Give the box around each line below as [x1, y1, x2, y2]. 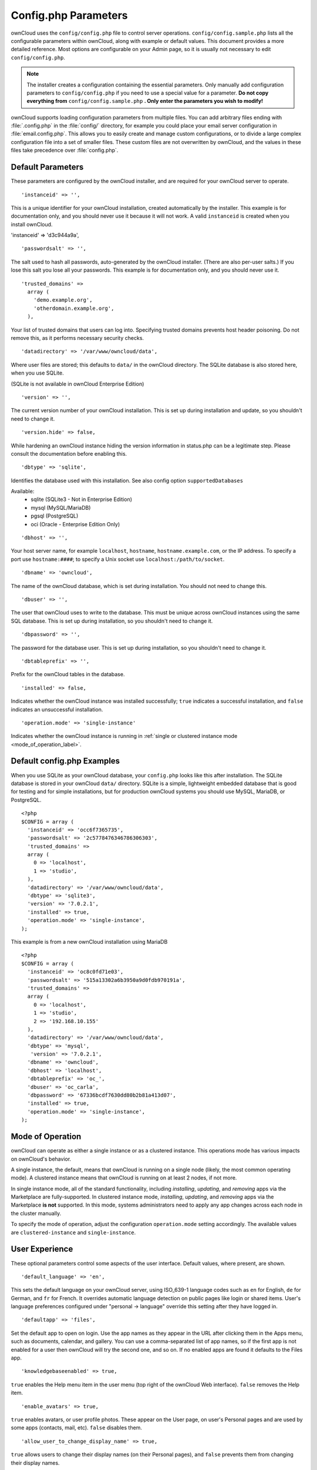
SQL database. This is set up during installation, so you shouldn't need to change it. [11, 617, 213, 624]
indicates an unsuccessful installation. [11, 706, 103, 713]
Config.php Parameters [11, 9, 128, 22]
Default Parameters [11, 162, 84, 172]
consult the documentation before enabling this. [11, 450, 127, 457]
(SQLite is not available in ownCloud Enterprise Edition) [11, 380, 144, 387]
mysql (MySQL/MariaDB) [31, 504, 91, 511]
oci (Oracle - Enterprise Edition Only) [31, 520, 120, 527]
